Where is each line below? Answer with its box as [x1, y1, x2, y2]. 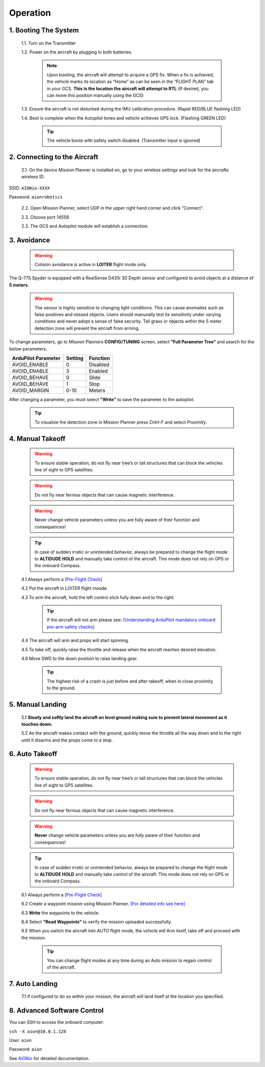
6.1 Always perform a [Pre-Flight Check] [21, 892, 103, 898]
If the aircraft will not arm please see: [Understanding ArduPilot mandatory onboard [47, 617, 216, 623]
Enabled [89, 367, 108, 374]
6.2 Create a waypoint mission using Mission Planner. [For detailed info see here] [21, 901, 185, 907]
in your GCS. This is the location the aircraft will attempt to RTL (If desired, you [47, 85, 209, 91]
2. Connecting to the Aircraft [9, 153, 98, 162]
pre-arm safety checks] [47, 624, 95, 629]
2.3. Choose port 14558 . [21, 214, 71, 220]
